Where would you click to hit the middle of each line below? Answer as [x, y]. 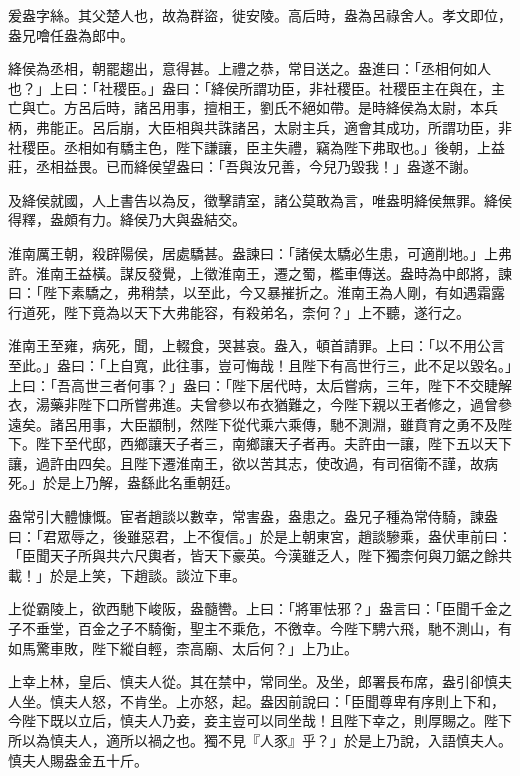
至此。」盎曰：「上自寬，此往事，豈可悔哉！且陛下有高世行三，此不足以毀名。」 [260, 364]
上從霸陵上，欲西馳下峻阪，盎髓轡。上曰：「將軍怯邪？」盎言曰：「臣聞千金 [253, 608]
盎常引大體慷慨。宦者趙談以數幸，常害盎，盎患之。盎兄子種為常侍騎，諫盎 [253, 516]
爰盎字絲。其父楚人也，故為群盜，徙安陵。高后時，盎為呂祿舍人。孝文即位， [260, 15]
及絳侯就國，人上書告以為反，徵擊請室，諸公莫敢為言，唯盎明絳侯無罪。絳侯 [260, 199]
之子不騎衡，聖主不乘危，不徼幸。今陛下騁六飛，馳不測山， [301, 628]
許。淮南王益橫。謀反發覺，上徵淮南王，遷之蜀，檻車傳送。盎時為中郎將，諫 [260, 272]
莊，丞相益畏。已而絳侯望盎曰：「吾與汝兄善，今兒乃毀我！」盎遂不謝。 [242, 166]
